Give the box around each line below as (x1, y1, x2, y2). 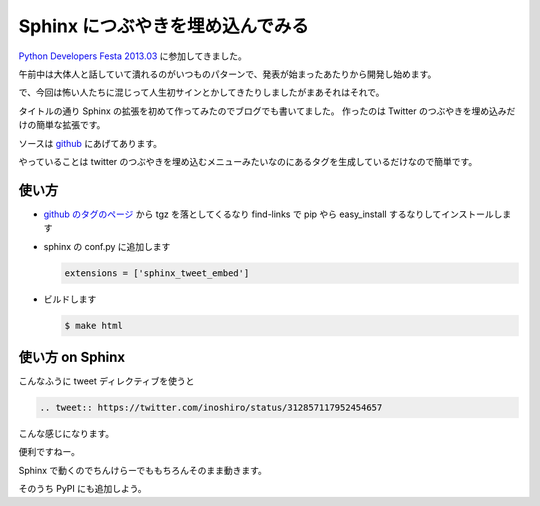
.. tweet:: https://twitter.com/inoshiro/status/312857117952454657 (39, 402, 383, 414)
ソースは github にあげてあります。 (18, 137, 163, 149)
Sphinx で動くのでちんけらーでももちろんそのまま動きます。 (18, 464, 267, 476)
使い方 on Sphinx (18, 348, 125, 365)
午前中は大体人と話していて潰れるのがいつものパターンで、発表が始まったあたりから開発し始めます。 (18, 68, 437, 80)
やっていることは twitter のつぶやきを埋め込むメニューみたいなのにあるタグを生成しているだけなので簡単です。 (18, 155, 478, 167)
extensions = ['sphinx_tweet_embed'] (64, 267, 250, 279)
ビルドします (43, 293, 97, 305)
